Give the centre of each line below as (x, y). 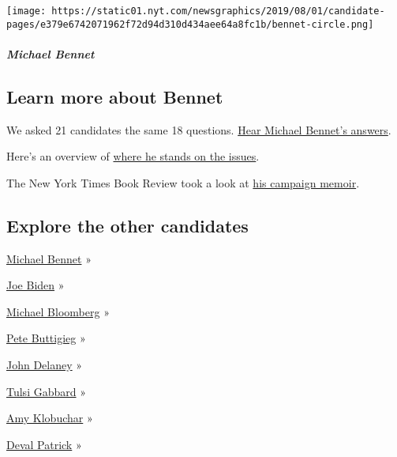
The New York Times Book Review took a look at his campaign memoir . (183, 182)
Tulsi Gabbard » (46, 391)
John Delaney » (45, 365)
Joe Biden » (36, 285)
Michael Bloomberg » (58, 311)
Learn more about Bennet (115, 96)
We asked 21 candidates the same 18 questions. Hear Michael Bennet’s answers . (199, 129)
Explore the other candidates (127, 225)
